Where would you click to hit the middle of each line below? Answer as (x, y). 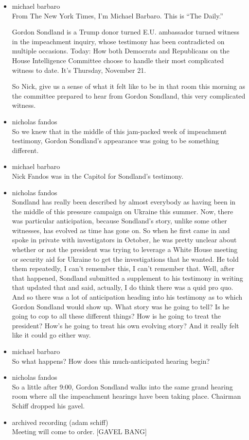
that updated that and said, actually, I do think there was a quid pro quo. (123, 287)
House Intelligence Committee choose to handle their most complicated (118, 60)
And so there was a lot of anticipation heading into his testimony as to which (127, 297)
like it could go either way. (51, 335)
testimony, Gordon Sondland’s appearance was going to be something (115, 141)
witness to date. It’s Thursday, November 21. (79, 70)
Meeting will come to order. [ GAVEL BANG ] (79, 432)
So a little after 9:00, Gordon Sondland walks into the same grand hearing (122, 386)
